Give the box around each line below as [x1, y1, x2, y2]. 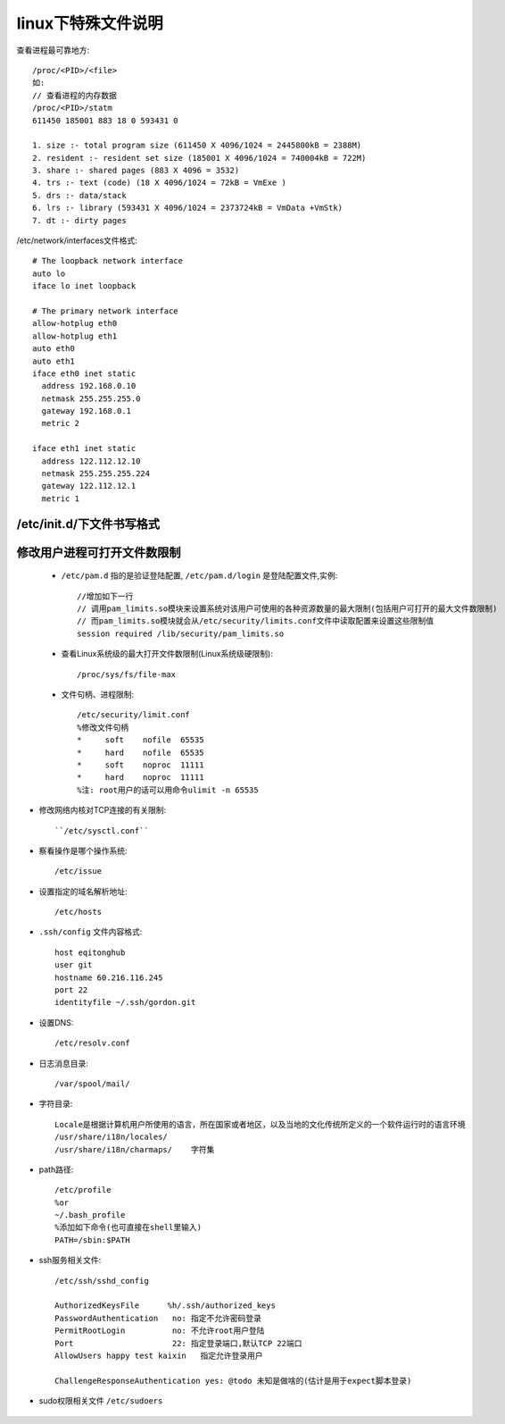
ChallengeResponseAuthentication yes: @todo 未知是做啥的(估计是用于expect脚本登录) [54, 1376, 412, 1386]
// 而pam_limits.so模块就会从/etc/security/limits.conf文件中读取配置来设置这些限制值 [77, 616, 435, 626]
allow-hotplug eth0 [32, 318, 118, 329]
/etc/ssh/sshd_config [54, 1276, 149, 1286]
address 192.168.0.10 [41, 381, 137, 391]
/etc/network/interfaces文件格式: [16, 235, 137, 246]
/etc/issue [54, 867, 103, 876]
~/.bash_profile [54, 1210, 126, 1220]
